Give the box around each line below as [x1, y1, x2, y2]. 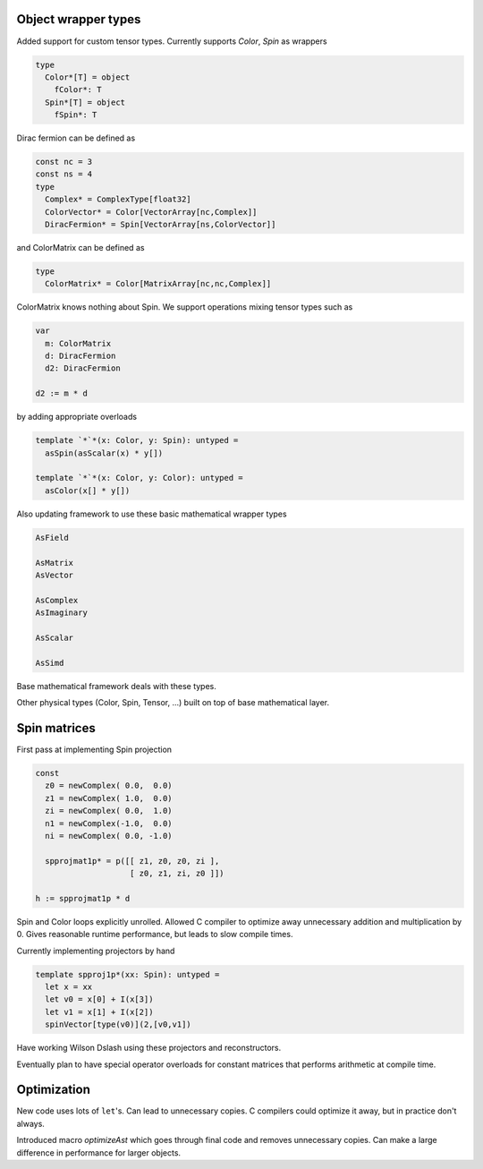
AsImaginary [35, 608, 89, 618]
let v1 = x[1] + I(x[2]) [45, 1007, 154, 1017]
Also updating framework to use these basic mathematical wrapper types [16, 508, 287, 519]
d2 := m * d [35, 388, 89, 398]
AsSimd [35, 658, 64, 668]
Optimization [16, 1082, 91, 1097]
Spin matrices [16, 721, 96, 736]
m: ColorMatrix [45, 338, 112, 348]
